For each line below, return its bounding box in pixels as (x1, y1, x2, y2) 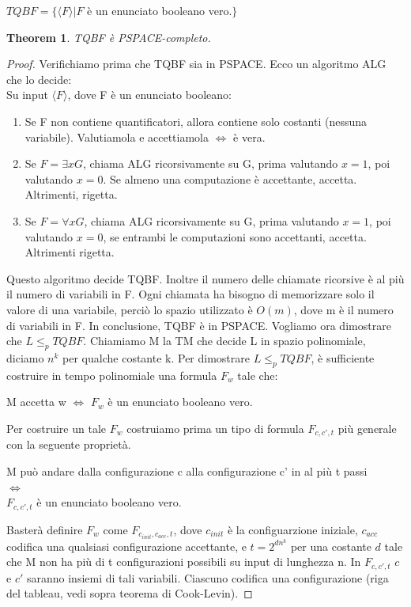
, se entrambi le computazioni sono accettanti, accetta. (103, 228, 367, 245)
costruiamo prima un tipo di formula (126, 419, 304, 436)
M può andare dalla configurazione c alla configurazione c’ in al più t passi (6, 462, 368, 479)
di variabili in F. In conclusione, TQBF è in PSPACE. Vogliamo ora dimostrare (6, 317, 391, 333)
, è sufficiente (311, 349, 375, 366)
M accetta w (6, 393, 66, 410)
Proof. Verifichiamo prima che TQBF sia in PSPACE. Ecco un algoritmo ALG (6, 55, 386, 72)
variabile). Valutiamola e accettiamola (25, 128, 209, 145)
